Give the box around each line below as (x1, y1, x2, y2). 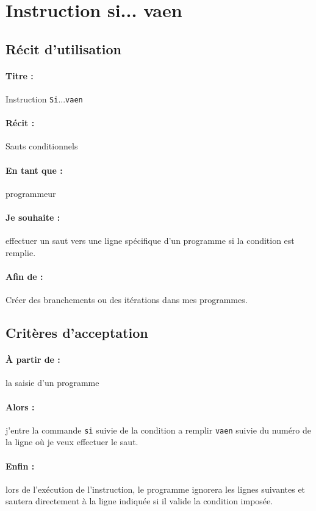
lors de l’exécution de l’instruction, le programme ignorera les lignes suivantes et (5, 482, 306, 495)
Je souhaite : (5, 210, 60, 223)
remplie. (5, 246, 36, 259)
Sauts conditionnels (5, 140, 78, 152)
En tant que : (5, 163, 63, 176)
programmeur (5, 187, 56, 199)
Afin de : (5, 270, 43, 282)
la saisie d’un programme (5, 376, 99, 389)
